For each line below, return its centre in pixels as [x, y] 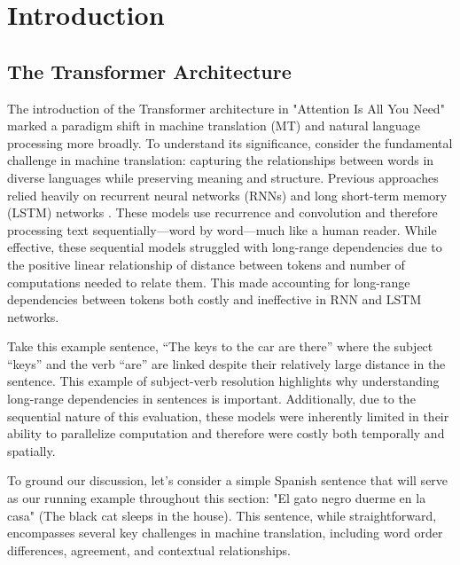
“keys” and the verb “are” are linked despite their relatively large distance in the [226, 363]
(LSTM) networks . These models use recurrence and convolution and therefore [222, 212]
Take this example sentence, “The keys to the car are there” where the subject [220, 346]
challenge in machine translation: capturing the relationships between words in [221, 160]
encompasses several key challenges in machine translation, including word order [225, 533]
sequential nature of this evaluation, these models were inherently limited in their [228, 416]
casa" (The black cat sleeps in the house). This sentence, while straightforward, [222, 515]
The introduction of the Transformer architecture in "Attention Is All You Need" [226, 108]
